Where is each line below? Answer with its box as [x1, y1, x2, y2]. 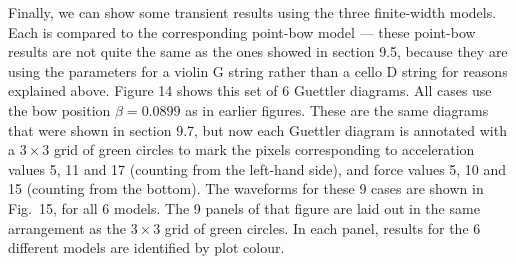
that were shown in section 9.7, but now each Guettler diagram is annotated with [8, 119, 507, 140]
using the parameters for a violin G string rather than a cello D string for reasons [8, 60, 508, 81]
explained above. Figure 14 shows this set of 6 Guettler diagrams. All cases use [8, 80, 492, 101]
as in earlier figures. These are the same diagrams [185, 99, 489, 120]
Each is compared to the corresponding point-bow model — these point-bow [8, 21, 476, 42]
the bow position [8, 99, 111, 120]
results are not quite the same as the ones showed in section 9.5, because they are [8, 41, 508, 62]
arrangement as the [8, 217, 126, 238]
